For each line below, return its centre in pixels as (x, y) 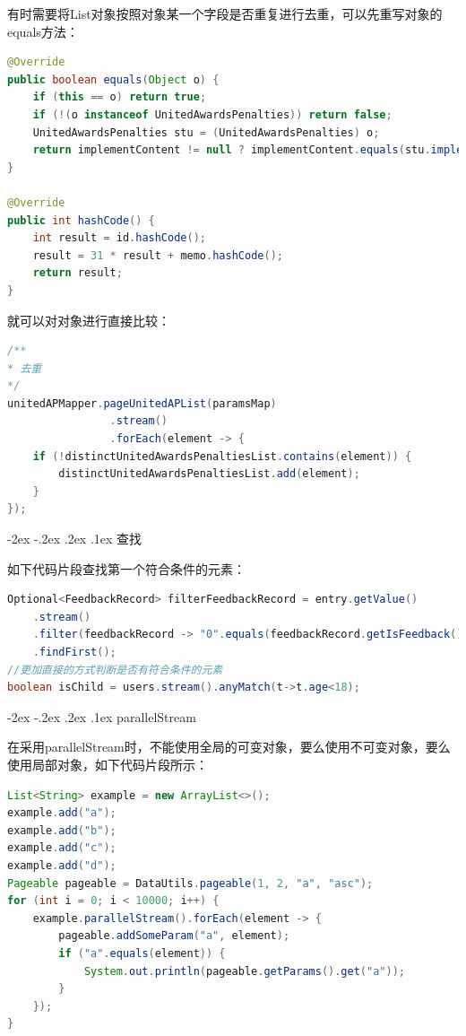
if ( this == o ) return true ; (120, 97)
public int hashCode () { (81, 220)
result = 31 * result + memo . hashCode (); (158, 255)
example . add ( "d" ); (62, 865)
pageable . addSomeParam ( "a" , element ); (174, 936)
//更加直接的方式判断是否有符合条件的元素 (115, 670)
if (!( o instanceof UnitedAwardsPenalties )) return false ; (212, 114)
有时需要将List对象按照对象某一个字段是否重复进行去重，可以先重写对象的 (225, 13)
